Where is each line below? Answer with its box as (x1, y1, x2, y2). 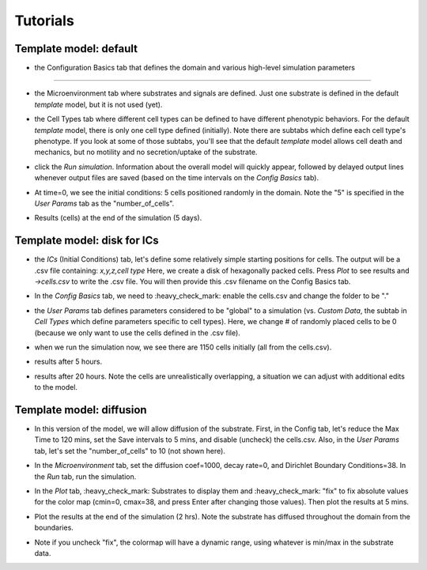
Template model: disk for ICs (14, 234, 159, 247)
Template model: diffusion (14, 403, 147, 417)
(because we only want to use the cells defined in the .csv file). (34, 328, 240, 338)
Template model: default (14, 42, 138, 55)
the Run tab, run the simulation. (34, 471, 137, 481)
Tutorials (14, 12, 74, 29)
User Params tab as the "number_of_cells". (34, 198, 175, 208)
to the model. (34, 383, 78, 392)
